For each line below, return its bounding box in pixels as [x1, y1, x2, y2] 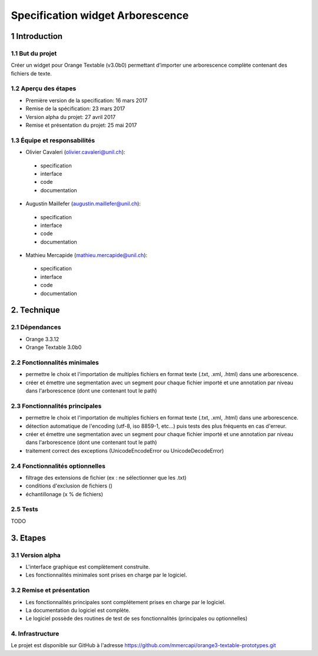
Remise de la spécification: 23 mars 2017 [25, 105, 125, 112]
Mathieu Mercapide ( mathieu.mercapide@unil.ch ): [25, 252, 148, 259]
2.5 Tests [11, 505, 38, 513]
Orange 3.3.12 [25, 335, 59, 342]
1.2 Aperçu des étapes [11, 84, 77, 93]
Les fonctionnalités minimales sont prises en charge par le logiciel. [25, 572, 187, 579]
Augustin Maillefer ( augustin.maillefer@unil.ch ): [25, 200, 141, 207]
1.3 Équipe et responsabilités [11, 136, 95, 144]
